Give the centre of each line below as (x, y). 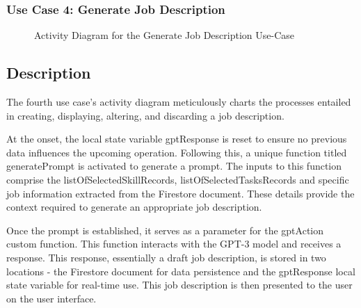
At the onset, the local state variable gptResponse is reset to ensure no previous (177, 139)
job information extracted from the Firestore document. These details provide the (180, 193)
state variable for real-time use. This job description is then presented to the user (179, 285)
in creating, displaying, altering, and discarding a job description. (145, 115)
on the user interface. (51, 298)
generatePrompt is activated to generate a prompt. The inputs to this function (174, 166)
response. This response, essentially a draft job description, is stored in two (166, 257)
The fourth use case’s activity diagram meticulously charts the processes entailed (179, 102)
